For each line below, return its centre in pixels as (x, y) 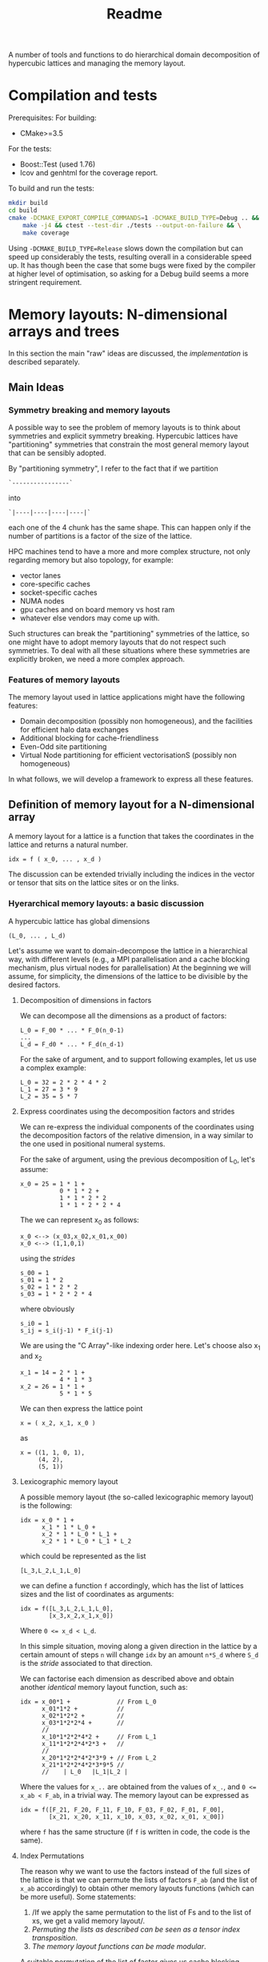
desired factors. (34, 985)
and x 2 (31, 1356)
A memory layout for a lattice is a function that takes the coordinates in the (131, 837)
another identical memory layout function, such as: (104, 1687)
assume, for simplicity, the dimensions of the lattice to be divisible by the (128, 976)
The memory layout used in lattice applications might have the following (127, 697)
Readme (134, 14)
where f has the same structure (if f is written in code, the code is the (135, 1832)
